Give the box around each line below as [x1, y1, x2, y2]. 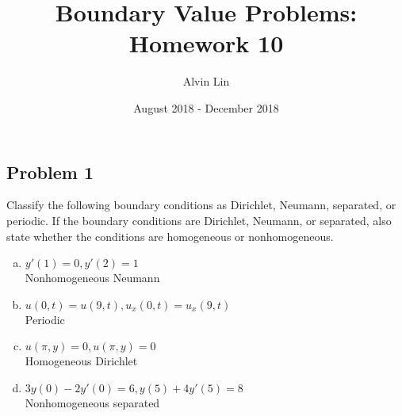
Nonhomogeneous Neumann [25, 269, 160, 286]
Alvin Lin [182, 73, 230, 90]
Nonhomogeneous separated [25, 394, 160, 410]
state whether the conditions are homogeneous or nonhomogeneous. [6, 227, 334, 244]
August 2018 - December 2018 [133, 99, 279, 116]
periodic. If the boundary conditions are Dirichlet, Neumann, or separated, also [6, 212, 392, 228]
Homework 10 [128, 27, 284, 59]
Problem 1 [6, 159, 94, 184]
